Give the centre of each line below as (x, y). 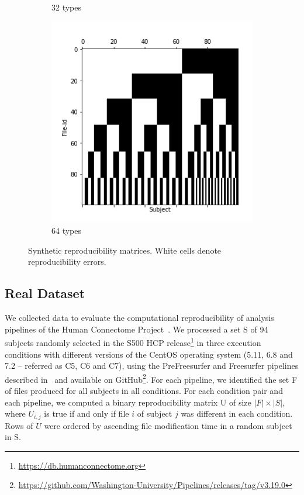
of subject (155, 413)
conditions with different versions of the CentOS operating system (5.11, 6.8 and (149, 354)
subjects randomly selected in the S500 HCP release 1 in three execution (133, 342)
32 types (67, 7)
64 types (67, 231)
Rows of (19, 425)
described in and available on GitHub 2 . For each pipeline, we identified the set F (151, 378)
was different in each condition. (237, 413)
